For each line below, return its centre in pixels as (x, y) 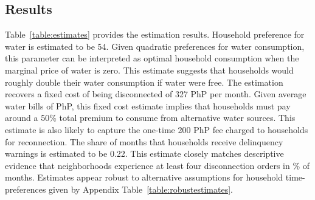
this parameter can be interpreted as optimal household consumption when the (152, 58)
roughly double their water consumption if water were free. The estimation (144, 82)
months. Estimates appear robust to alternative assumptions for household (144, 177)
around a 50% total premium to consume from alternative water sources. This (150, 118)
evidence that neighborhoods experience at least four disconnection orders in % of (157, 165)
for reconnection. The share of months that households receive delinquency (144, 141)
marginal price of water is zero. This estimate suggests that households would (149, 70)
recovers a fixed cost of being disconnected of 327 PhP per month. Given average (156, 94)
